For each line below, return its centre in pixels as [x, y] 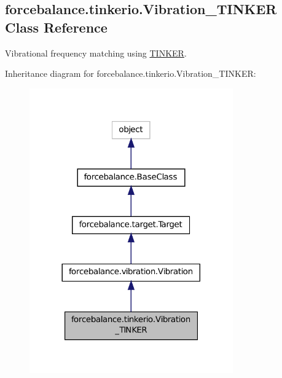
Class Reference [56, 27]
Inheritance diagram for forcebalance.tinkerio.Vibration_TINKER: [131, 73]
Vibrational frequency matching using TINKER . [96, 53]
